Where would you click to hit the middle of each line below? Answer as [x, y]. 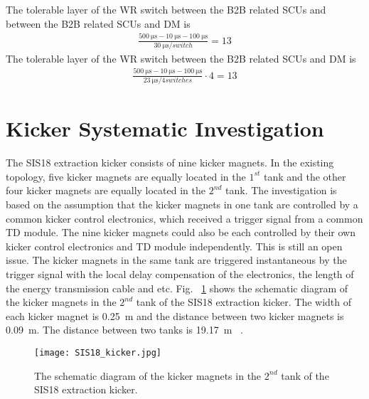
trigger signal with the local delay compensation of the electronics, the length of [180, 273]
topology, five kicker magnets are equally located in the [126, 176]
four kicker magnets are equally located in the [106, 190]
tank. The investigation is [281, 190]
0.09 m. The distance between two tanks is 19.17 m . [124, 330]
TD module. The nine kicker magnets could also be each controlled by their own [181, 232]
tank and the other [305, 176]
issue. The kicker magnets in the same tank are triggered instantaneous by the [176, 260]
